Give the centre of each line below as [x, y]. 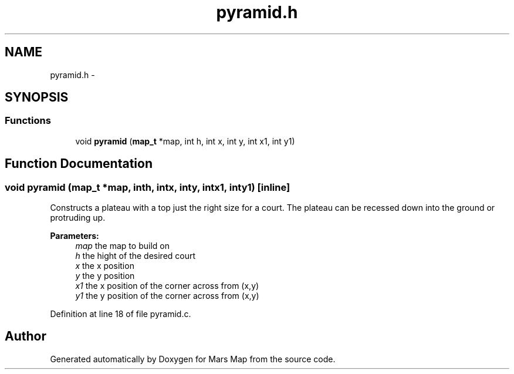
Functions [28, 121]
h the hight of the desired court [136, 256]
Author [26, 336]
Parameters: [75, 236]
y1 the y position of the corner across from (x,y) [167, 296]
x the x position [105, 266]
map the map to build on [122, 246]
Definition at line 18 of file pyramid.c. [121, 314]
